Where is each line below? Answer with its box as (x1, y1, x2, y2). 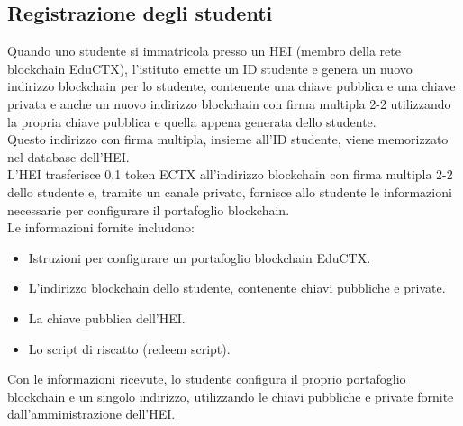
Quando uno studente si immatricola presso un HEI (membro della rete (7, 41, 401, 60)
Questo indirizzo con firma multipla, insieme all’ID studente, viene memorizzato (7, 130, 449, 149)
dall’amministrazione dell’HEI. (7, 404, 176, 423)
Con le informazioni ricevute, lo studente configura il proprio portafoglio (7, 369, 406, 388)
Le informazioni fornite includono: (7, 218, 195, 237)
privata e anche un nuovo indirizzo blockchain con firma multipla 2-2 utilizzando (7, 94, 451, 113)
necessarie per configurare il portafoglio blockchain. (7, 200, 290, 219)
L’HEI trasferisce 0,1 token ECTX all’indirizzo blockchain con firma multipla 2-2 (7, 165, 453, 184)
